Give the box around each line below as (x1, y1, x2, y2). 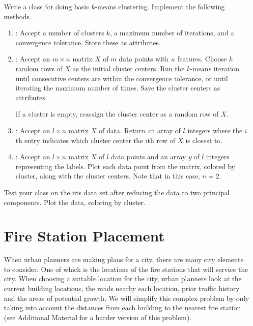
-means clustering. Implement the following (95, 1, 225, 11)
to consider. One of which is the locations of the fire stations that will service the (4, 264, 248, 274)
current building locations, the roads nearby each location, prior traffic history (4, 283, 240, 293)
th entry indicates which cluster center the (15, 135, 143, 145)
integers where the (187, 125, 243, 135)
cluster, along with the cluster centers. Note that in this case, (15, 171, 200, 181)
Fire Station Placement (4, 226, 165, 246)
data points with (119, 54, 169, 64)
